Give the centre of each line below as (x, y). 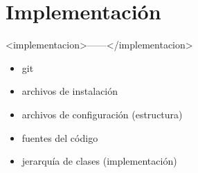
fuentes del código (60, 137)
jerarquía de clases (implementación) (99, 161)
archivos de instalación (70, 91)
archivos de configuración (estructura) (102, 114)
